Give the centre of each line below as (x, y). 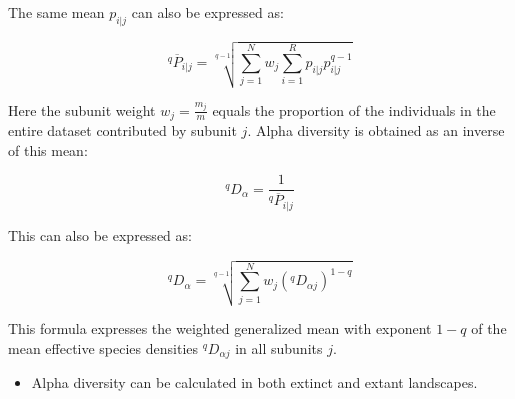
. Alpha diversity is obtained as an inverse (376, 130)
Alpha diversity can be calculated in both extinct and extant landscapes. (254, 382)
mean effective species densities (103, 347)
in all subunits (279, 347)
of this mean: (48, 149)
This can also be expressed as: (100, 234)
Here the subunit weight (82, 109)
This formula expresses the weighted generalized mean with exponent (220, 328)
